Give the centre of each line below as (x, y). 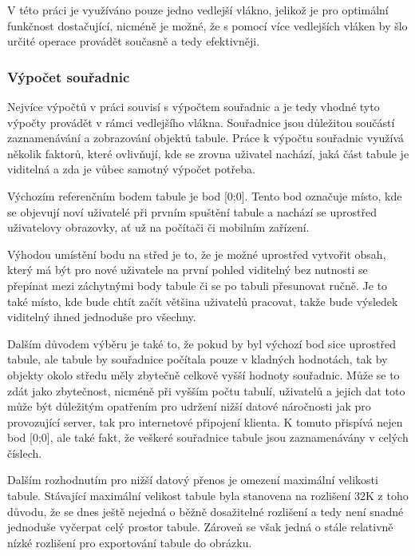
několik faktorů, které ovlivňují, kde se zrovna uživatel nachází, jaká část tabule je (208, 153)
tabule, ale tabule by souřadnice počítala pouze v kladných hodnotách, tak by (198, 359)
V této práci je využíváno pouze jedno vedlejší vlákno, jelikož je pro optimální (198, 10)
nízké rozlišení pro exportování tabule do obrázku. (130, 542)
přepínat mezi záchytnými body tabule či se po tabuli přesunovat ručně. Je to (198, 285)
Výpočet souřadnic (69, 76)
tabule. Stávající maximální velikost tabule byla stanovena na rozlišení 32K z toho (208, 496)
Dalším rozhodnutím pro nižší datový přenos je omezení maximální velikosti (193, 480)
